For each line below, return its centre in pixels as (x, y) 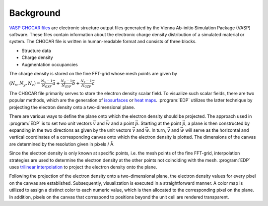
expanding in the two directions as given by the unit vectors (70, 130)
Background (35, 13)
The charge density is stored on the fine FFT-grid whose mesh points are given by (93, 73)
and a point (122, 123)
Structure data (36, 51)
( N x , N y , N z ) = (25, 84)
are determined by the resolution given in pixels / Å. (62, 144)
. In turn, (158, 130)
